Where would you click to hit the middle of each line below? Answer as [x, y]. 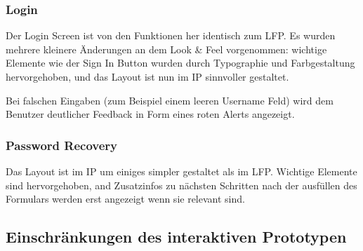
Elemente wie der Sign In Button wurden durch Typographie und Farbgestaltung [180, 63]
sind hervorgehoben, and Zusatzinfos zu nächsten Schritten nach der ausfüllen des [181, 185]
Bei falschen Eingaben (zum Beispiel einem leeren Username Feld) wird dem [170, 100]
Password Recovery [61, 145]
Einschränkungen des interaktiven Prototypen [176, 237]
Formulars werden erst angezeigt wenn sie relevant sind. [125, 199]
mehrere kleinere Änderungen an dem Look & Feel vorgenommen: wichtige [166, 49]
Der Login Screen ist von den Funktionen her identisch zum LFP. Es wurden [171, 35]
